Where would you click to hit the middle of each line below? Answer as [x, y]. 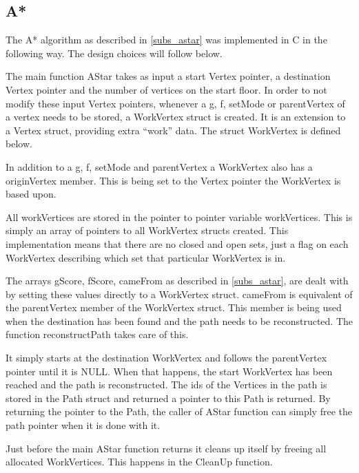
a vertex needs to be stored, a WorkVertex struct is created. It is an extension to [176, 117]
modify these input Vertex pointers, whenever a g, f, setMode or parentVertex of [175, 103]
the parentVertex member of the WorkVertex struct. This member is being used [174, 307]
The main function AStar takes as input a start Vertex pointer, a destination [168, 76]
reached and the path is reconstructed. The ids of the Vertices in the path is [166, 385]
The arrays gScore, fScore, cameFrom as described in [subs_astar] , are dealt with [177, 281]
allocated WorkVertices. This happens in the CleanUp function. [139, 462]
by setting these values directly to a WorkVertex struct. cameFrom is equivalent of [179, 294]
